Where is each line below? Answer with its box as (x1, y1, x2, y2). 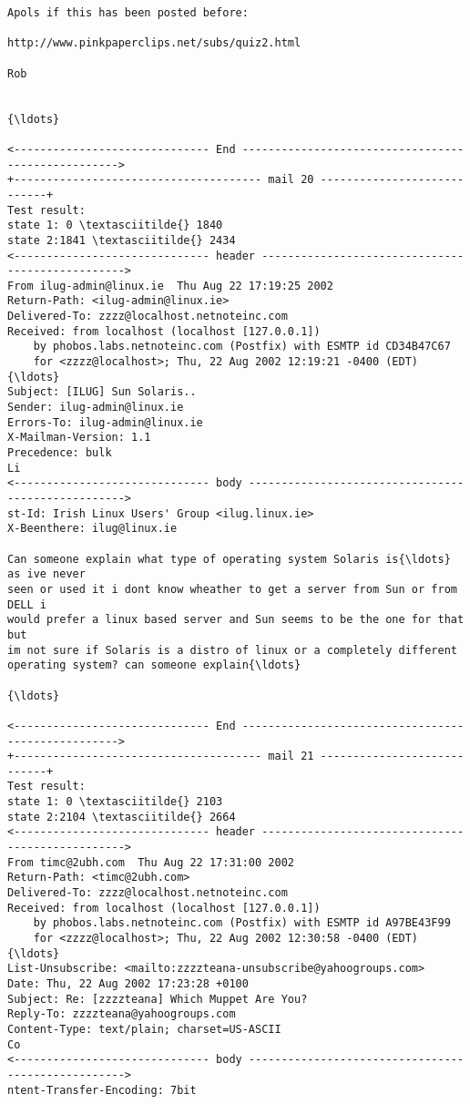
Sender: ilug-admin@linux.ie (7, 401, 184, 414)
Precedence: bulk (7, 446, 112, 460)
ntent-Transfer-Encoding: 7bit (7, 1083, 197, 1097)
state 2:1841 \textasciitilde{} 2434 (7, 233, 236, 247)
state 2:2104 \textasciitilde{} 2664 (7, 810, 236, 823)
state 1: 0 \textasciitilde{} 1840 (7, 219, 223, 232)
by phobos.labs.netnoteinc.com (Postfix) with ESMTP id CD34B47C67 (33, 340, 451, 353)
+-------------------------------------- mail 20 (7, 173, 314, 187)
